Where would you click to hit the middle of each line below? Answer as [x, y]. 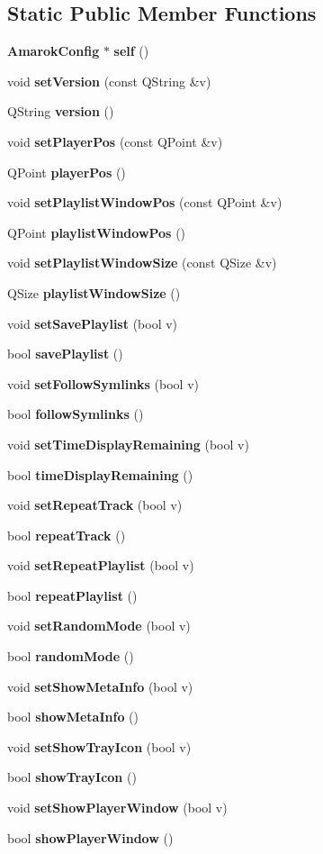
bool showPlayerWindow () [90, 837]
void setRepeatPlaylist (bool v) [101, 565]
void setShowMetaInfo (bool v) [100, 686]
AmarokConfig [54, 51]
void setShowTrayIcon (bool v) [99, 746]
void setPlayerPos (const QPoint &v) [115, 141]
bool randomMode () [71, 656]
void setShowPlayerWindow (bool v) [117, 808]
